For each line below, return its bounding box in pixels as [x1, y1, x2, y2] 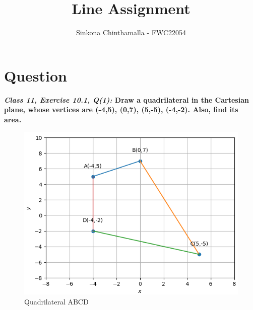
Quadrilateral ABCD [24, 296, 89, 306]
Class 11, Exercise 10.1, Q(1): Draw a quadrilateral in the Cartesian [4, 94, 249, 105]
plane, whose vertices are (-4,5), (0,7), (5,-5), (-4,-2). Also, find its [4, 104, 238, 115]
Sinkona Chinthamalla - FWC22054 [76, 27, 186, 38]
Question [4, 65, 67, 86]
